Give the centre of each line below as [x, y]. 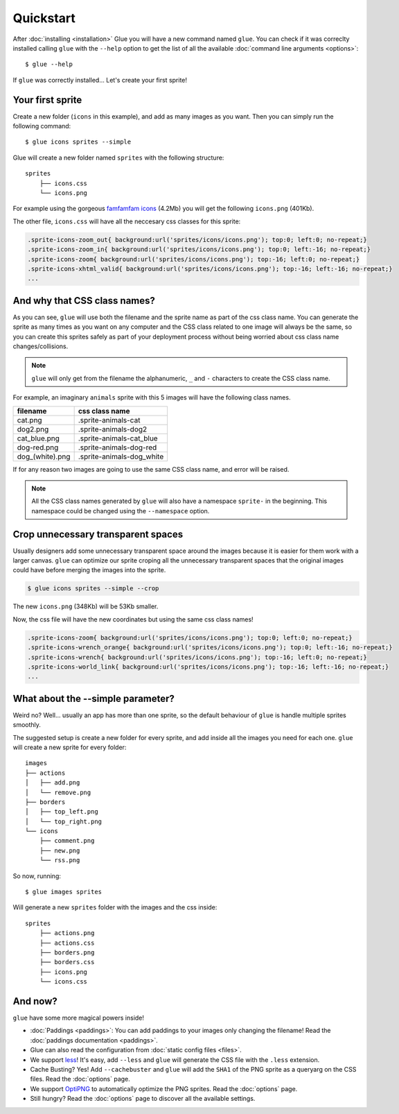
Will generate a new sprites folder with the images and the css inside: [115, 907]
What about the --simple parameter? [94, 698]
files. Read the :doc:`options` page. [80, 1079]
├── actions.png [67, 933]
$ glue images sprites [64, 892]
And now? [35, 1001]
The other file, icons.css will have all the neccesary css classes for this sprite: [127, 221]
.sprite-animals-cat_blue [118, 438]
